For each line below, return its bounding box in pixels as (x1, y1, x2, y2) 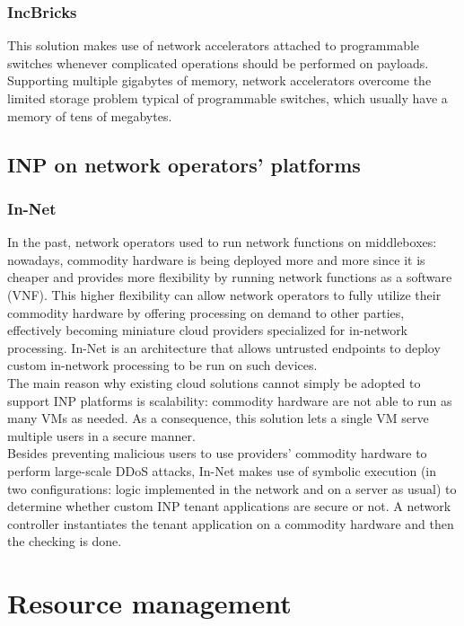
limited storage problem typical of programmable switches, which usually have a (7, 89, 448, 107)
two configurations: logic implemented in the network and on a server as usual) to (7, 479, 457, 498)
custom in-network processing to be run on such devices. (7, 356, 318, 375)
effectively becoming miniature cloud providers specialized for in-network (7, 321, 408, 339)
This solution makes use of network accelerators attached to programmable (7, 36, 420, 55)
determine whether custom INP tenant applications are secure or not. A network (7, 497, 451, 516)
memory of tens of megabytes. (7, 106, 172, 125)
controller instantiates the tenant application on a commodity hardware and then (7, 514, 454, 533)
